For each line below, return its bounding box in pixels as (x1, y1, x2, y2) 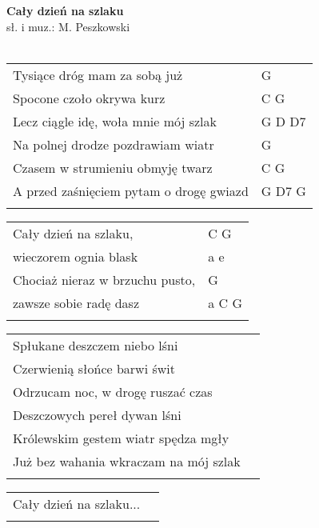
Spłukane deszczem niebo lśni (13, 335, 178, 354)
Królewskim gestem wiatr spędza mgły (13, 428, 229, 447)
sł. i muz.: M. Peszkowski (6, 18, 130, 34)
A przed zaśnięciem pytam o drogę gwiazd (13, 181, 249, 200)
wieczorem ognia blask (13, 246, 138, 266)
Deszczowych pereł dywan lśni (13, 405, 181, 424)
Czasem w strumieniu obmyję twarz (13, 158, 213, 177)
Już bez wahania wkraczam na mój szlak (13, 451, 241, 470)
